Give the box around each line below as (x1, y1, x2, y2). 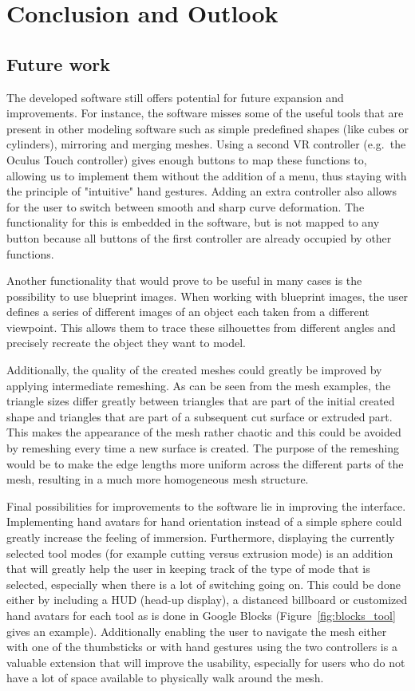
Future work (6, 51, 111, 76)
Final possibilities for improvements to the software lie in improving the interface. (6, 497, 406, 514)
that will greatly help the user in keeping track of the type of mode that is (6, 560, 370, 577)
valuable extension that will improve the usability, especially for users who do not (6, 653, 405, 670)
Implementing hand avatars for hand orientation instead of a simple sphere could (6, 513, 402, 530)
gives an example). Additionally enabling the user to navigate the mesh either (6, 622, 387, 639)
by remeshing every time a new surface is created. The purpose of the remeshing (6, 440, 400, 456)
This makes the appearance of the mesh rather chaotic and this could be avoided (6, 424, 401, 440)
